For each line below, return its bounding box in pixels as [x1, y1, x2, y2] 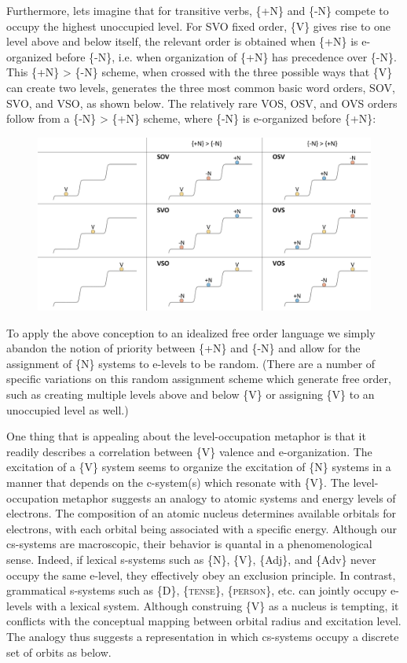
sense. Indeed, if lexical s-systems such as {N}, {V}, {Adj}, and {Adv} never [6, 551, 376, 567]
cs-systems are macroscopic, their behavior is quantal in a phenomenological [6, 536, 372, 552]
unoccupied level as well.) [6, 401, 129, 418]
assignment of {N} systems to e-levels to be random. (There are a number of [6, 355, 376, 371]
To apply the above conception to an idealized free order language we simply [6, 324, 376, 341]
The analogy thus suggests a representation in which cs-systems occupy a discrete [6, 628, 399, 644]
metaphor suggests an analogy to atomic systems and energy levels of [62, 489, 396, 506]
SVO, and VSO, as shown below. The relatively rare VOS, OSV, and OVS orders [6, 94, 398, 111]
